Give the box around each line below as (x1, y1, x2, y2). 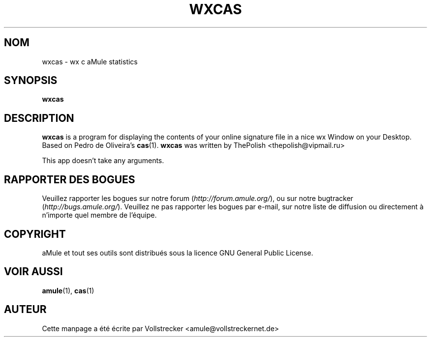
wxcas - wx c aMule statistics (42, 57, 138, 66)
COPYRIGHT (4, 227, 66, 240)
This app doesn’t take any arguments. (42, 156, 164, 165)
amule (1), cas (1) (42, 286, 94, 295)
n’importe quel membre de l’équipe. (42, 211, 157, 220)
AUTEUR (4, 303, 47, 316)
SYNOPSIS (4, 74, 58, 87)
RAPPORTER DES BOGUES (4, 173, 135, 186)
